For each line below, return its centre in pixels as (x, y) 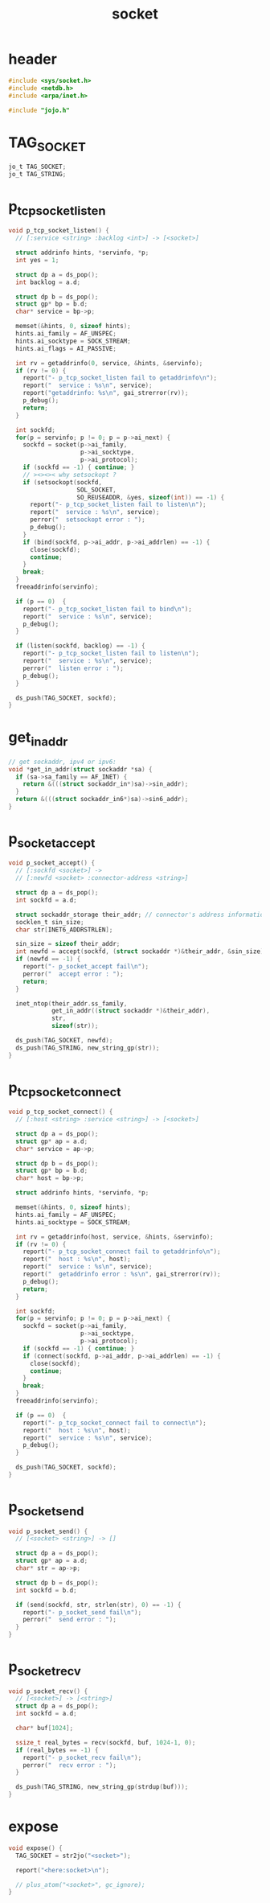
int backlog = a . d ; (48, 282)
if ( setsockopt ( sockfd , (63, 482)
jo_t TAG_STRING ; (37, 174)
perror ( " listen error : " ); (74, 668)
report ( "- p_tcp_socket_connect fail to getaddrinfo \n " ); (122, 1252)
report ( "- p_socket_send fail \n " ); (82, 1612)
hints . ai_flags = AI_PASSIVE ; (66, 348)
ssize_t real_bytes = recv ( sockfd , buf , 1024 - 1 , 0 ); (106, 1742)
